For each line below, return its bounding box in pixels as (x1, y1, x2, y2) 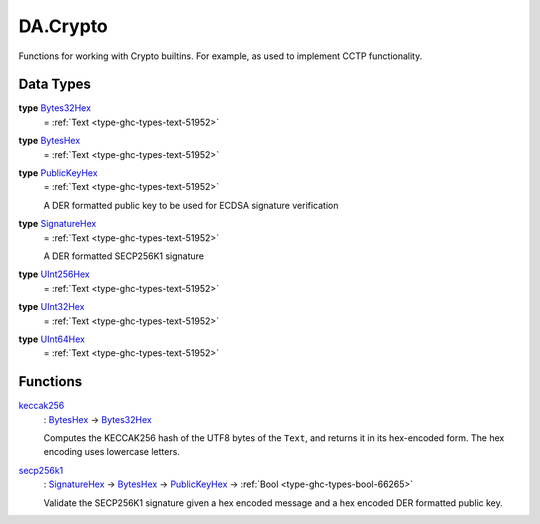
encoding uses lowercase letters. (43, 446, 180, 458)
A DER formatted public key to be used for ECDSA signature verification (43, 199, 339, 211)
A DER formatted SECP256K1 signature (43, 250, 205, 262)
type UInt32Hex (18, 301, 85, 313)
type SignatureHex (18, 218, 97, 230)
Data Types (18, 76, 92, 93)
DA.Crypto (18, 15, 109, 37)
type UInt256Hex (18, 268, 90, 280)
